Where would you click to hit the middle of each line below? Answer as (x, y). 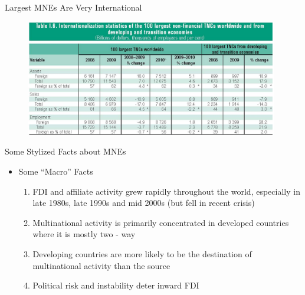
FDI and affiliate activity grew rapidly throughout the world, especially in (166, 191)
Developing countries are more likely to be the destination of (142, 254)
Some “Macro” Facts (56, 171)
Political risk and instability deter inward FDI (116, 285)
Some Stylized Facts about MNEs (65, 151)
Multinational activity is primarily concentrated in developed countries (161, 222)
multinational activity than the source (101, 265)
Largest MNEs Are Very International (73, 7)
